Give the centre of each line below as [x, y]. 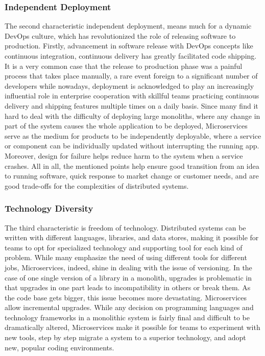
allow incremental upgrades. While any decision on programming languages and [129, 307]
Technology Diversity [49, 208]
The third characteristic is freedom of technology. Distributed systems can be [125, 227]
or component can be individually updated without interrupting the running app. [132, 146]
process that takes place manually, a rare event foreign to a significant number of [131, 76]
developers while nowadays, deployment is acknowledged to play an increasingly [129, 85]
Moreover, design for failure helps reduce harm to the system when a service [124, 155]
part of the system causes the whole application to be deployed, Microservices [126, 126]
